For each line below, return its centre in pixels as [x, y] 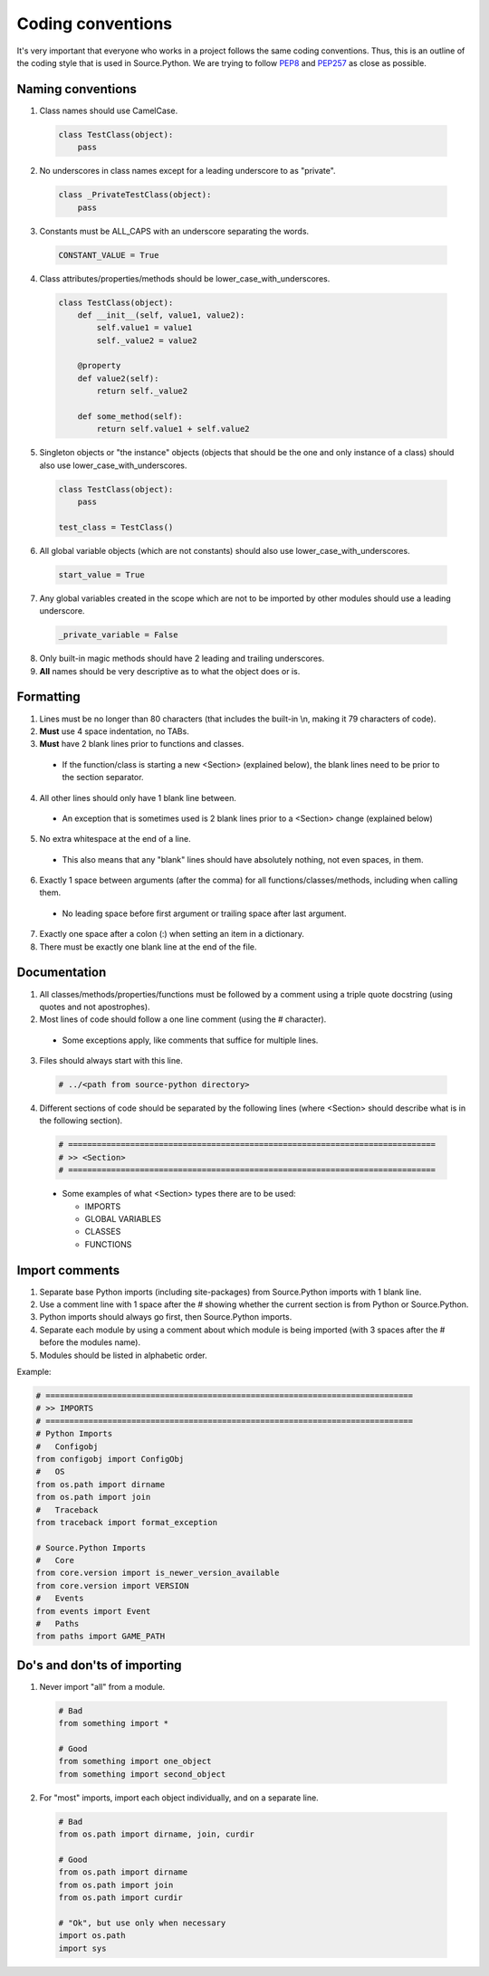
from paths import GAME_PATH [101, 1637]
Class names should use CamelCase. [109, 110]
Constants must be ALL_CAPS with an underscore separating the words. [174, 231]
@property [99, 366]
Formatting [48, 697]
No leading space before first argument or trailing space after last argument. [204, 913]
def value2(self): [118, 378]
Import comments [68, 1270]
